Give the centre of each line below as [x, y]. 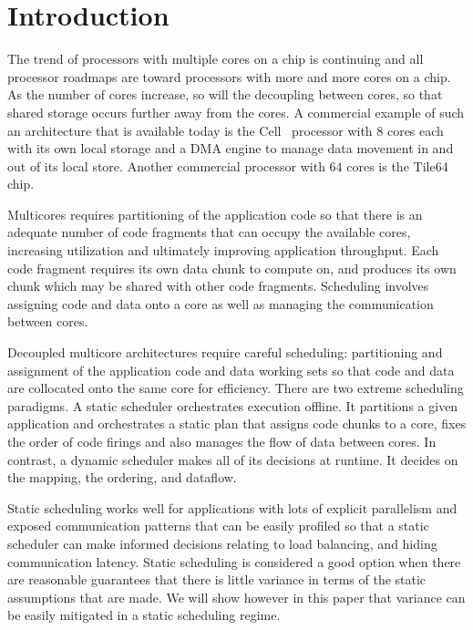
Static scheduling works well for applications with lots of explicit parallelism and [232, 507]
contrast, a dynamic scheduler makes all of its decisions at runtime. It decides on [233, 459]
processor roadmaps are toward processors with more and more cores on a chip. [229, 76]
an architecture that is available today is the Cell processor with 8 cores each [226, 130]
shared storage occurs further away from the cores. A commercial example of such [236, 112]
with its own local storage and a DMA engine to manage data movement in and [231, 148]
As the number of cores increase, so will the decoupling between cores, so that [225, 94]
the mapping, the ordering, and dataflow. [122, 477]
